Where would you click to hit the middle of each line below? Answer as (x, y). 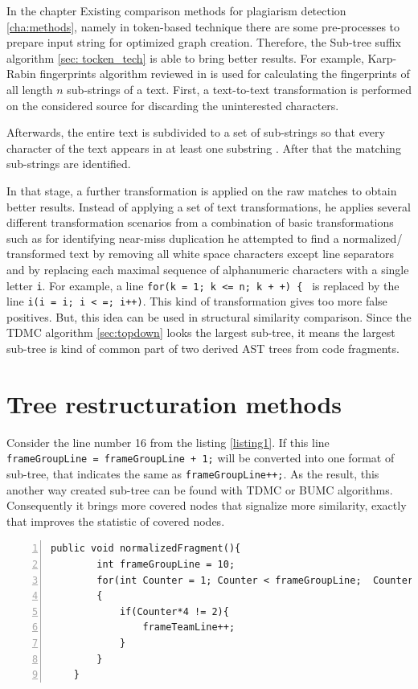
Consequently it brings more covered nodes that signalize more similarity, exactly (207, 505)
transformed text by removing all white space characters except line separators (201, 254)
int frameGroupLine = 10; (166, 564)
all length (30, 89)
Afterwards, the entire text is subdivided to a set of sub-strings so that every (196, 132)
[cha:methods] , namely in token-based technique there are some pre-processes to (203, 26)
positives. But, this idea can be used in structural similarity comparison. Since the (209, 316)
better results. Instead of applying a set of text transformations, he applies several (209, 206)
